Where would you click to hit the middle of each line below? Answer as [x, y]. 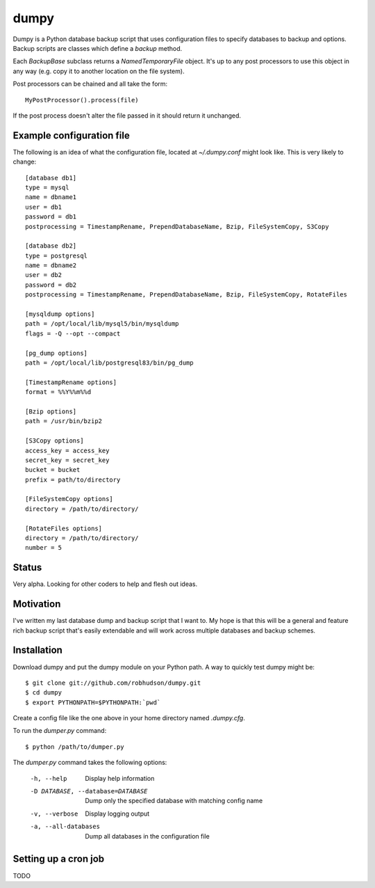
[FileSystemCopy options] [69, 499]
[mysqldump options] [60, 314]
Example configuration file [71, 135]
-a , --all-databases [65, 827]
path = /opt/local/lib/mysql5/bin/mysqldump [102, 324]
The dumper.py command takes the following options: [90, 763]
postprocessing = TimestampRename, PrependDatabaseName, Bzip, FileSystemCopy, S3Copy [177, 227]
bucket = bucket [53, 470]
